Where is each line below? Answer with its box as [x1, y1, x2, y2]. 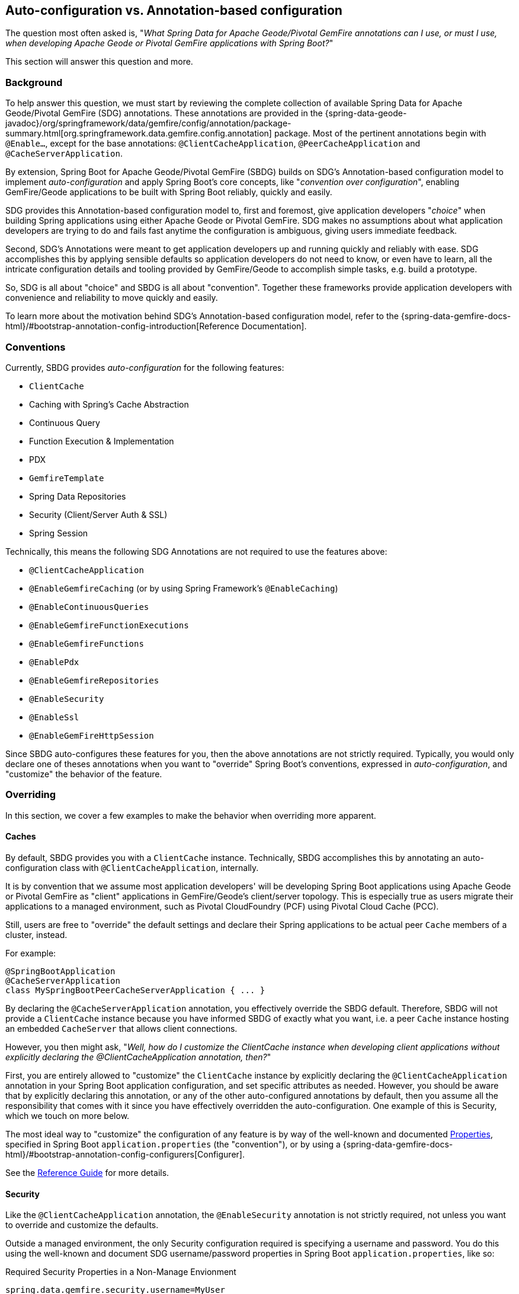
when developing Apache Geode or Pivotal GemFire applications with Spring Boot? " [5, 38, 334, 49]
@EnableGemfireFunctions [29, 638, 144, 648]
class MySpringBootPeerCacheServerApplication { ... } [5, 985, 265, 995]
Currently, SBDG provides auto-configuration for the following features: [5, 362, 284, 373]
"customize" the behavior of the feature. [5, 768, 162, 779]
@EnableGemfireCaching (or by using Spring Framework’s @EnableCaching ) [29, 583, 338, 593]
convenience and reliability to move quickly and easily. [5, 292, 218, 303]
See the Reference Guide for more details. [5, 1167, 169, 1178]
